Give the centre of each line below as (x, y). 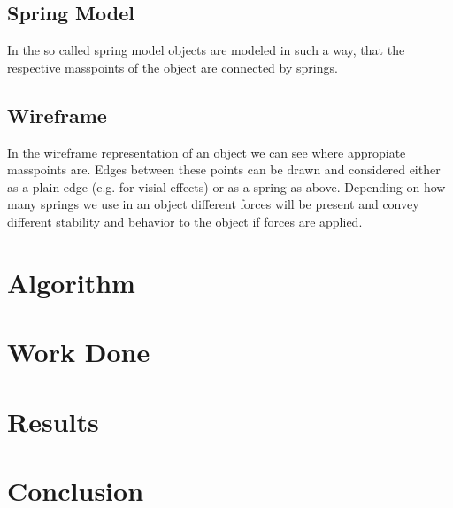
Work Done (79, 352)
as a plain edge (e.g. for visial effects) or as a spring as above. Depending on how (226, 186)
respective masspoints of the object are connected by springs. (173, 67)
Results (53, 421)
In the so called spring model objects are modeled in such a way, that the (206, 50)
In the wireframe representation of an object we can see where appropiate (207, 152)
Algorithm (71, 282)
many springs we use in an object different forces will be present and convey (213, 204)
